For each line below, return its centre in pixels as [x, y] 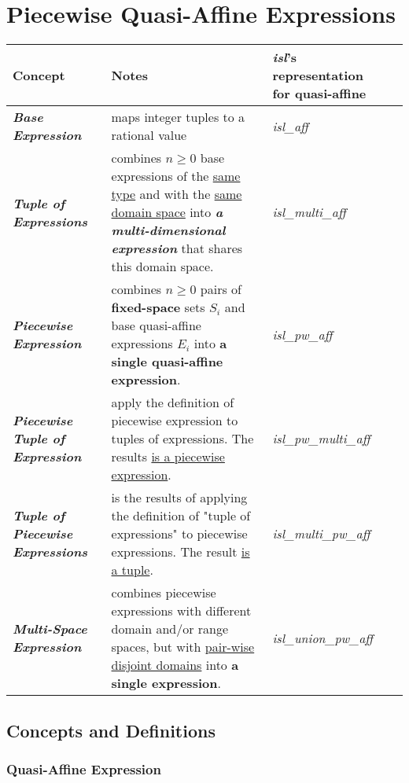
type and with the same [177, 194]
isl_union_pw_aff [323, 638]
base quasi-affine [156, 325]
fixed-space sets [158, 307]
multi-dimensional [168, 230]
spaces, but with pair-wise [183, 647]
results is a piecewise [168, 457]
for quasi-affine [319, 94]
